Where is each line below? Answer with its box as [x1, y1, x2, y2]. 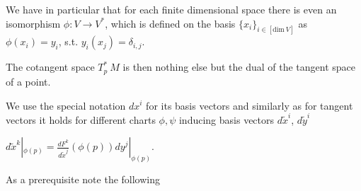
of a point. [6, 74, 51, 88]
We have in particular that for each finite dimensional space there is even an [6, 2, 337, 16]
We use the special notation [6, 98, 126, 112]
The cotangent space [6, 59, 95, 74]
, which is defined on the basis [105, 16, 236, 30]
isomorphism [6, 16, 61, 30]
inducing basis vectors [178, 112, 275, 127]
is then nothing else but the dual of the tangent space [122, 59, 356, 74]
